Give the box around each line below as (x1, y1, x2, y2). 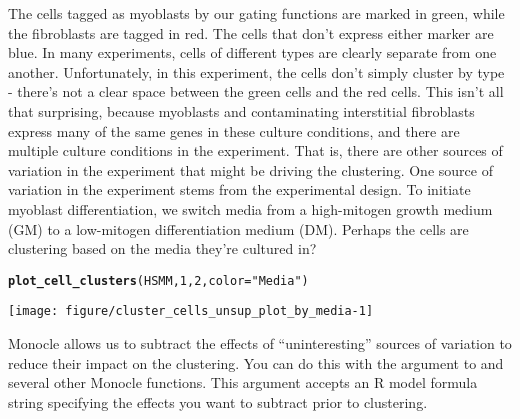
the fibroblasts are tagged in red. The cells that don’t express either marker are (8, 22, 494, 43)
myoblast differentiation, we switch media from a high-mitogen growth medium (8, 198, 493, 219)
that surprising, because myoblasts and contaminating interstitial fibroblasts (8, 100, 475, 121)
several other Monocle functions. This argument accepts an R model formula (8, 372, 478, 393)
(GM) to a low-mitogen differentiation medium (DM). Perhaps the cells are (8, 218, 469, 239)
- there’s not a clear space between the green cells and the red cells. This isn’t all (8, 81, 504, 102)
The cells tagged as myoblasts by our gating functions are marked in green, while (8, 3, 505, 23)
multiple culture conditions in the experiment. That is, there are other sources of (8, 140, 503, 161)
